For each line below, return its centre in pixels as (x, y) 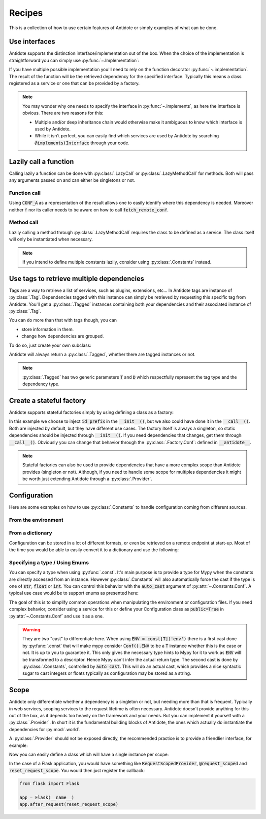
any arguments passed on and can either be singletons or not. (72, 180)
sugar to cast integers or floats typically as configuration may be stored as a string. (107, 673)
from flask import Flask (50, 783)
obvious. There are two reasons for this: (63, 113)
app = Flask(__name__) (47, 797)
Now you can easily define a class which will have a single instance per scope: (89, 754)
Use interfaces (32, 42)
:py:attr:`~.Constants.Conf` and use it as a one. (56, 616)
